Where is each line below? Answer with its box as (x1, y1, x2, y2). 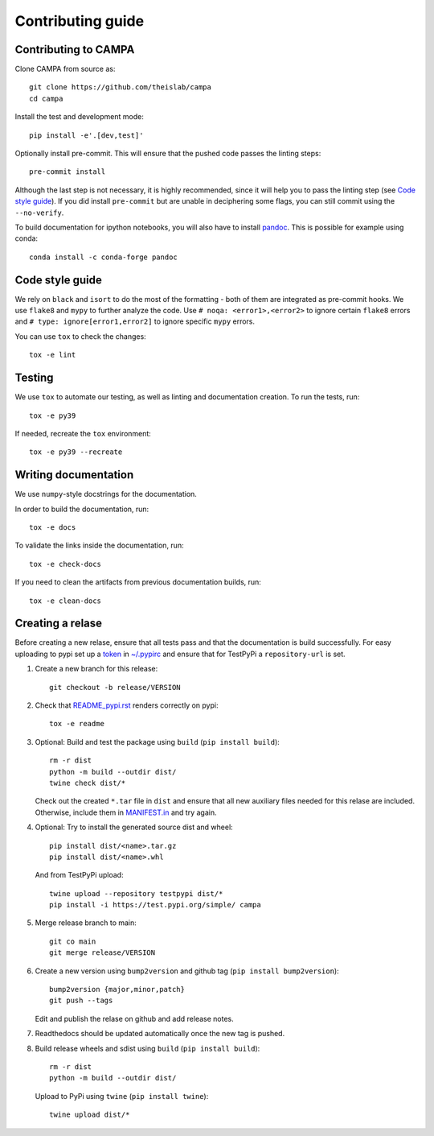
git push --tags (49, 996, 113, 1006)
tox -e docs (29, 523, 76, 531)
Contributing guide (14, 12, 145, 30)
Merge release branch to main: (35, 918, 137, 927)
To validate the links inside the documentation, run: (14, 540, 184, 551)
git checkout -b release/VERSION (49, 683, 181, 692)
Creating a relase (14, 617, 103, 630)
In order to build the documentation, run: (14, 504, 149, 514)
